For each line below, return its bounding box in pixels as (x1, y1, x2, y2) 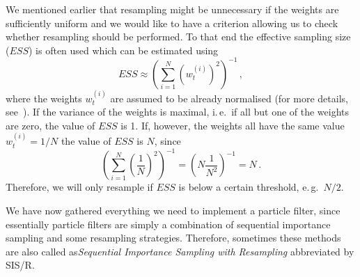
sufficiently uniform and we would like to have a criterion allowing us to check (6, 15, 338, 30)
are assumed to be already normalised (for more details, (110, 90, 348, 105)
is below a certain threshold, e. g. (178, 180, 319, 194)
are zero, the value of (6, 118, 95, 132)
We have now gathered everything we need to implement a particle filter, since (6, 203, 341, 217)
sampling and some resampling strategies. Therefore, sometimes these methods (6, 230, 341, 245)
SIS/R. (6, 258, 35, 272)
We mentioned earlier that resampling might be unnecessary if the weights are (6, 2, 339, 16)
